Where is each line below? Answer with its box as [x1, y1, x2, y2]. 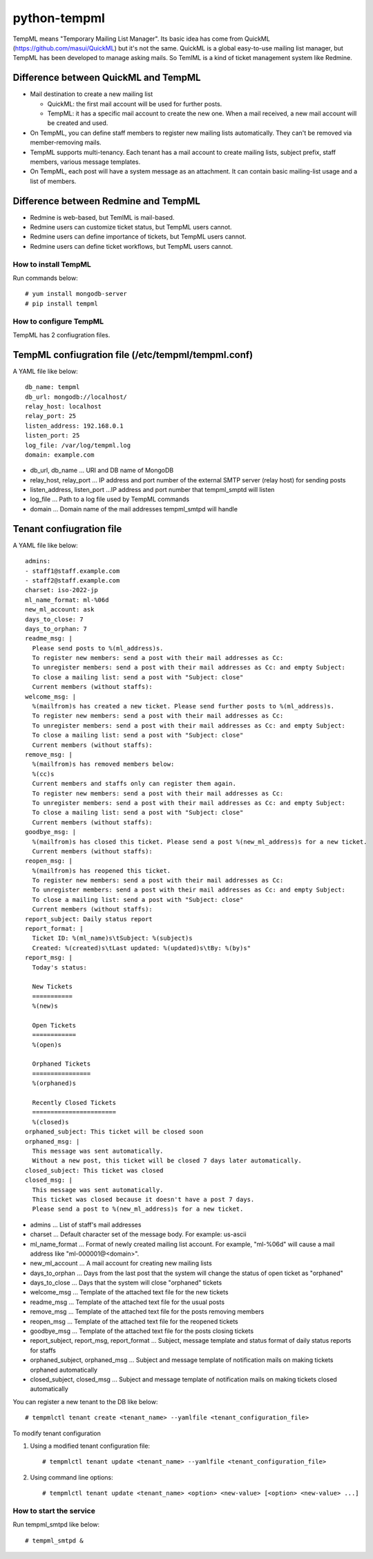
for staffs [30, 1346, 57, 1354]
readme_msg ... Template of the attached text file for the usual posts [30, 1298, 224, 1306]
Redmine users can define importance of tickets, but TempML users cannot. [30, 232, 247, 241]
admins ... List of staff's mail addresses [30, 1220, 142, 1229]
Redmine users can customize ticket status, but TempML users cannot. [30, 223, 232, 232]
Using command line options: [30, 1473, 113, 1482]
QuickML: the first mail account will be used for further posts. [47, 100, 222, 108]
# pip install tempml [25, 299, 98, 308]
